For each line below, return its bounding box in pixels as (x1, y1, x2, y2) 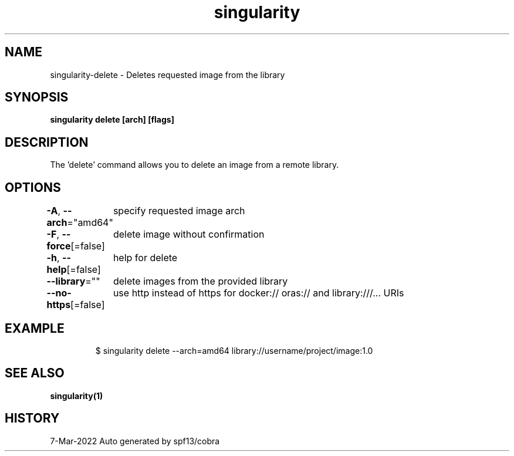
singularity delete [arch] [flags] (50, 114, 174, 125)
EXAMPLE (5, 320, 65, 336)
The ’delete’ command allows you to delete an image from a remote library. (50, 160, 339, 170)
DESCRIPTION (5, 134, 89, 150)
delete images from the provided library (113, 275, 288, 288)
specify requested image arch (113, 205, 245, 217)
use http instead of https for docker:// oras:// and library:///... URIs (113, 287, 404, 299)
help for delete (113, 252, 178, 264)
